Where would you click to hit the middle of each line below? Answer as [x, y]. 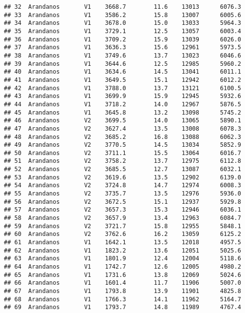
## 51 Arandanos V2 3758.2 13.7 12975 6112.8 [122, 161]
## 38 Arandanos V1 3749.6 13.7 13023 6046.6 [122, 55]
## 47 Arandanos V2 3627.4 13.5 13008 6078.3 [122, 128]
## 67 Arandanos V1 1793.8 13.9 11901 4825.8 [122, 291]
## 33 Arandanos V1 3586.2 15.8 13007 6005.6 [122, 15]
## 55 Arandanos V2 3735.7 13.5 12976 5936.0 [122, 194]
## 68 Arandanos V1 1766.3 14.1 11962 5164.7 [122, 299]
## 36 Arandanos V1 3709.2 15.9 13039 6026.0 [122, 39]
